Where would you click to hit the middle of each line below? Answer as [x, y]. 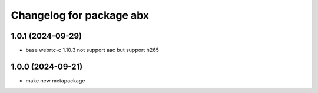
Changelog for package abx [80, 15]
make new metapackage [55, 80]
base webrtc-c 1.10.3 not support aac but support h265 [92, 50]
